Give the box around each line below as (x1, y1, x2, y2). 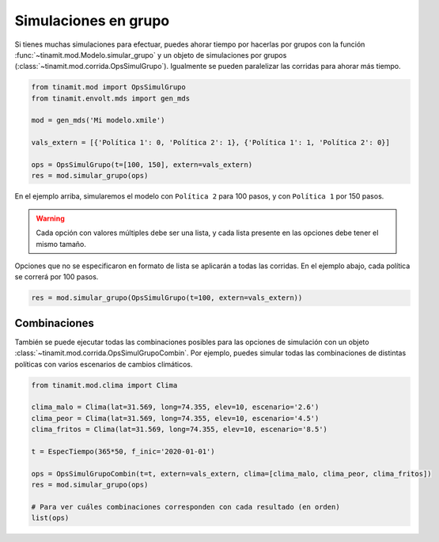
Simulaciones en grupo (14, 12, 170, 29)
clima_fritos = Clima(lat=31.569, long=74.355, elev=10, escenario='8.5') (31, 425, 328, 434)
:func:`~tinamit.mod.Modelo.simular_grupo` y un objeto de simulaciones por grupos (14, 50, 287, 59)
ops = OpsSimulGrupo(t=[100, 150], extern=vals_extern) (31, 161, 253, 169)
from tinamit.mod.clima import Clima (31, 381, 178, 389)
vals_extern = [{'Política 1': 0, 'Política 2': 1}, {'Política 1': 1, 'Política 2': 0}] (31, 138, 391, 147)
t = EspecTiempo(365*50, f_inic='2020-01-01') (31, 447, 215, 456)
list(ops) (31, 514, 70, 522)
